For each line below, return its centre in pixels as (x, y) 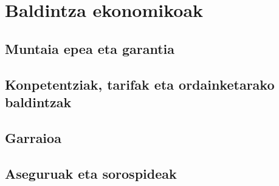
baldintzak (38, 101)
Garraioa (33, 137)
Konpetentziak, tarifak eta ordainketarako (140, 84)
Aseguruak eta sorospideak (91, 173)
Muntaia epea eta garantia (90, 48)
